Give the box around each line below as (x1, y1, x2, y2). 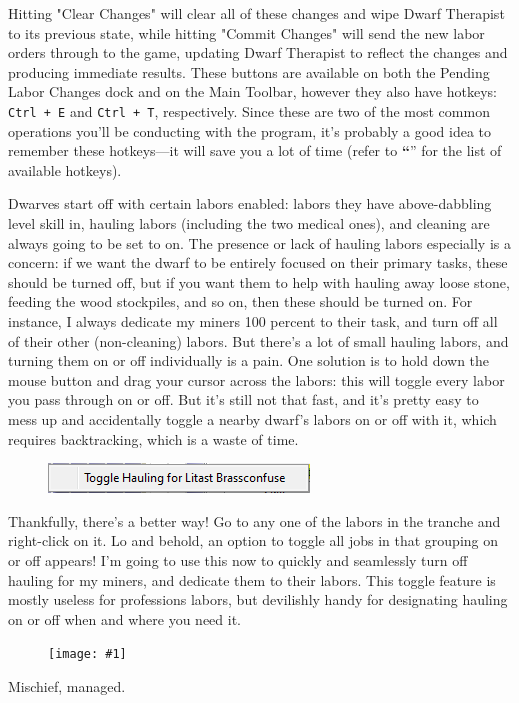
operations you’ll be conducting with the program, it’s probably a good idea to (8, 120, 491, 141)
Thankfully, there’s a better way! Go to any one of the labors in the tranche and (8, 510, 501, 531)
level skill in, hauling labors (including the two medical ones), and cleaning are (8, 213, 490, 233)
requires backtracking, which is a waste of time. (8, 428, 299, 449)
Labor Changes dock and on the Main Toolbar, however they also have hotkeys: (8, 81, 497, 102)
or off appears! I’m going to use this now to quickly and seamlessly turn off (8, 549, 468, 570)
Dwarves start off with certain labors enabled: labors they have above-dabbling (8, 193, 492, 214)
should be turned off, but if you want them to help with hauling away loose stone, (8, 271, 510, 292)
